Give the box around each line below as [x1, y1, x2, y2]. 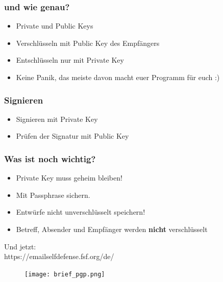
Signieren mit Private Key [16, 113, 98, 124]
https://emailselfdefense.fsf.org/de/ [4, 251, 114, 262]
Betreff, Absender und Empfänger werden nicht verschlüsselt [16, 224, 208, 234]
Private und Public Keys [16, 20, 93, 31]
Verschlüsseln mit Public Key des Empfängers [16, 37, 160, 48]
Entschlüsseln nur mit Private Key [16, 55, 124, 65]
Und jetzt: [4, 241, 36, 251]
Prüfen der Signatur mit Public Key [16, 131, 129, 141]
